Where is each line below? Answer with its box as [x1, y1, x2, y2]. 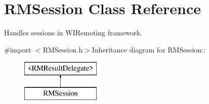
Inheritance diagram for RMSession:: [92, 44, 205, 55]
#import [4, 44, 31, 55]
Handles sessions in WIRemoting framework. [4, 27, 142, 38]
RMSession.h [43, 44, 83, 55]
